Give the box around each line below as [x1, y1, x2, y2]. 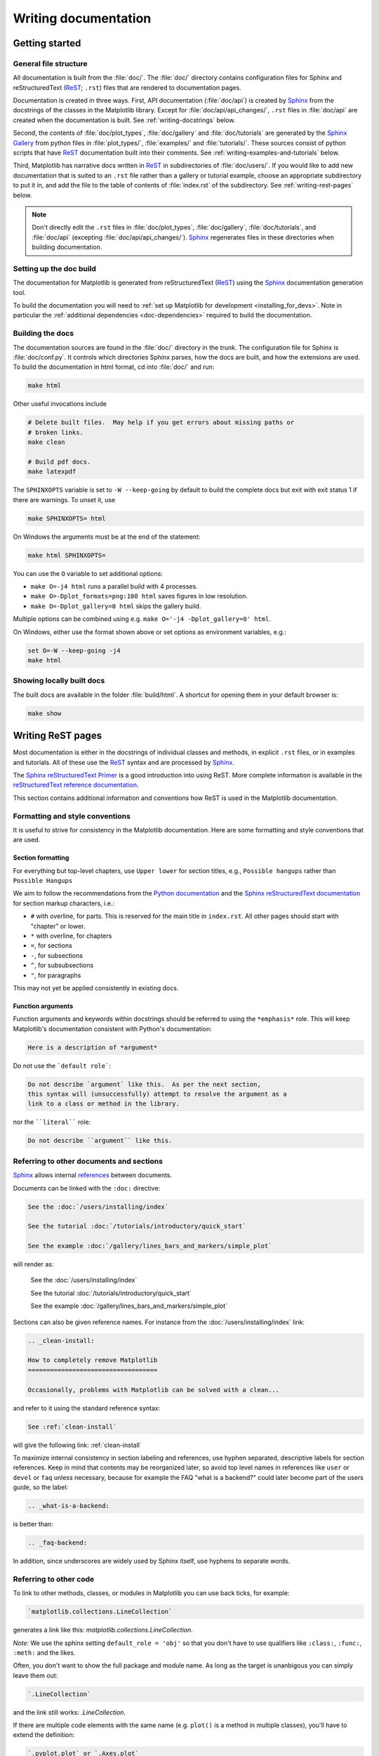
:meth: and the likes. [13, 1648, 76, 1657]
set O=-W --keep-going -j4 [27, 646, 121, 655]
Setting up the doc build [13, 263, 96, 273]
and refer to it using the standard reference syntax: [13, 1403, 161, 1412]
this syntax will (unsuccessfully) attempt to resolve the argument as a [27, 1090, 287, 1099]
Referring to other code [13, 1574, 95, 1584]
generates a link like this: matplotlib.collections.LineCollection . [13, 1626, 193, 1634]
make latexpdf [27, 468, 77, 476]
